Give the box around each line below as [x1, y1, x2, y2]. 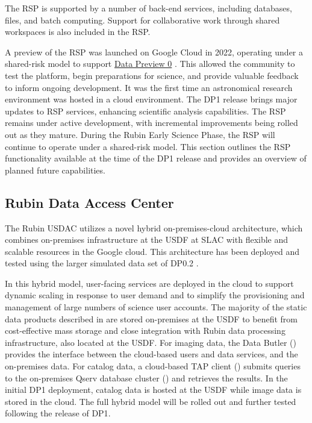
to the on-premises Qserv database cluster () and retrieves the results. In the [5, 371, 288, 384]
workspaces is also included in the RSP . [5, 25, 151, 38]
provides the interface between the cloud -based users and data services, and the [5, 348, 298, 360]
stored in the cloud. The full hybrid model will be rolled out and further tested [5, 395, 296, 407]
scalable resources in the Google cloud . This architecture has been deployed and [5, 245, 300, 257]
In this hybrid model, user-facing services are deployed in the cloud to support [5, 277, 294, 289]
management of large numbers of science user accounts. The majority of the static [5, 301, 307, 313]
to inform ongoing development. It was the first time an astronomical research [5, 81, 293, 93]
